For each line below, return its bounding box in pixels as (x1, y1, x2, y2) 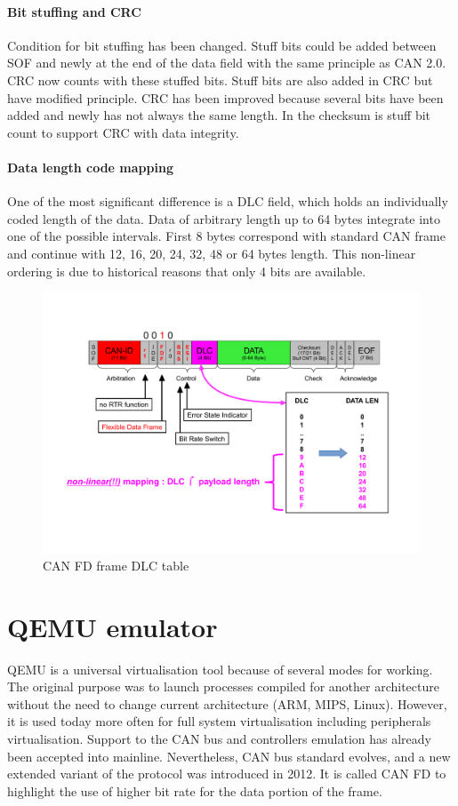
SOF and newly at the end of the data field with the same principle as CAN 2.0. (7, 53, 446, 72)
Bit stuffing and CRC (7, 2, 141, 20)
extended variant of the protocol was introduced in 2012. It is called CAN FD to (7, 764, 446, 783)
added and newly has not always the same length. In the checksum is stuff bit (7, 106, 431, 124)
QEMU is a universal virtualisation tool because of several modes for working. (7, 659, 433, 678)
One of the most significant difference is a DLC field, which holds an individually (7, 192, 448, 211)
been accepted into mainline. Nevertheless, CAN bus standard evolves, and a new (7, 746, 451, 765)
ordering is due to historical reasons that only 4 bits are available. (7, 261, 366, 280)
